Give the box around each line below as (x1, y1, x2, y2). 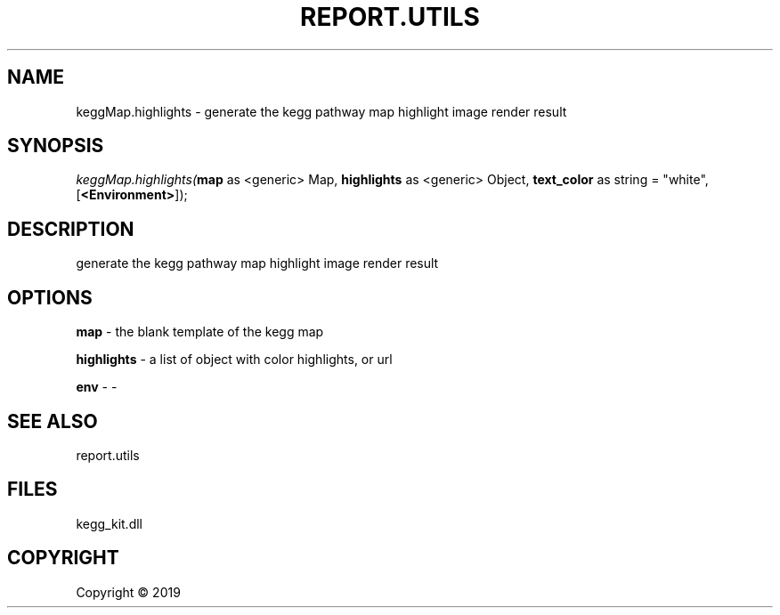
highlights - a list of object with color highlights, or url (76, 352, 393, 368)
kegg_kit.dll (76, 515, 142, 531)
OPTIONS (7, 286, 93, 309)
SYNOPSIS (7, 134, 104, 158)
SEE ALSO (7, 409, 98, 433)
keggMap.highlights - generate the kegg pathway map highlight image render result (76, 103, 567, 119)
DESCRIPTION (7, 217, 134, 240)
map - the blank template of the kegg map (76, 324, 324, 340)
